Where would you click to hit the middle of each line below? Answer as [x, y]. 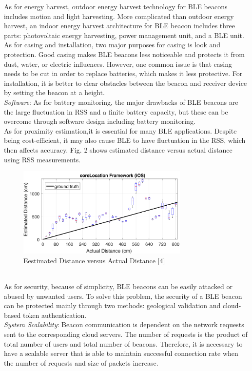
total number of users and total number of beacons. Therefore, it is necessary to [123, 343]
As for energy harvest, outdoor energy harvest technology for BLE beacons [116, 6]
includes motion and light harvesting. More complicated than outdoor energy [119, 16]
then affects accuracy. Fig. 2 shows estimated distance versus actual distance [118, 149]
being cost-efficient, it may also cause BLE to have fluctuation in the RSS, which [125, 140]
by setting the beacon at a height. [54, 92]
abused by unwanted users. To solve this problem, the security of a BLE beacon [123, 296]
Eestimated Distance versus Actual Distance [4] [94, 260]
